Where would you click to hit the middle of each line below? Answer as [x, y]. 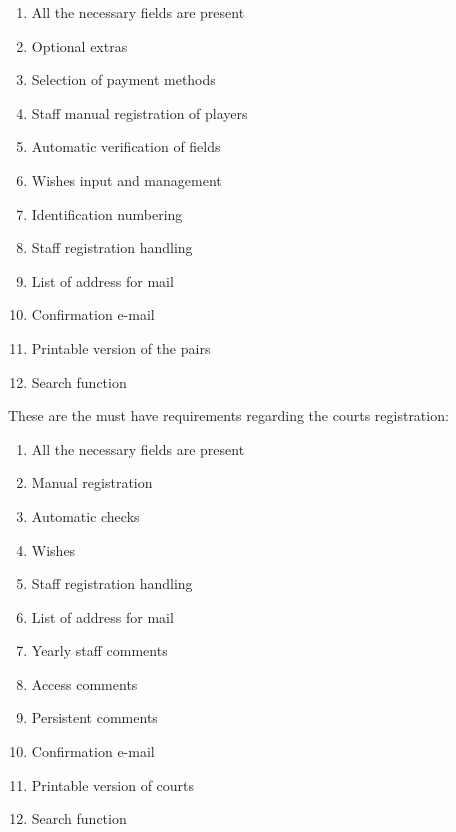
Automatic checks [85, 515]
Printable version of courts [113, 784]
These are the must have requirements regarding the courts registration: [228, 415]
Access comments [84, 683]
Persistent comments [94, 717]
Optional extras [79, 45]
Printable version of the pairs [121, 347]
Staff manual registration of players [139, 112]
